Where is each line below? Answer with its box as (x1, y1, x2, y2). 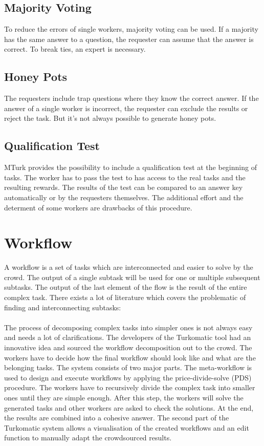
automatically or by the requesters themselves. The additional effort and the (4, 192, 244, 202)
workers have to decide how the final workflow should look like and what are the (4, 352, 256, 363)
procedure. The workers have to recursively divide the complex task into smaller (4, 382, 255, 393)
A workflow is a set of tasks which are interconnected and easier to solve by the (4, 262, 253, 272)
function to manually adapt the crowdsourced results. (4, 432, 172, 443)
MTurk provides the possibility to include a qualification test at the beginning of (4, 162, 257, 173)
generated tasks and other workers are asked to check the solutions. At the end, (4, 402, 254, 413)
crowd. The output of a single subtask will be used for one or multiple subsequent (4, 271, 260, 282)
